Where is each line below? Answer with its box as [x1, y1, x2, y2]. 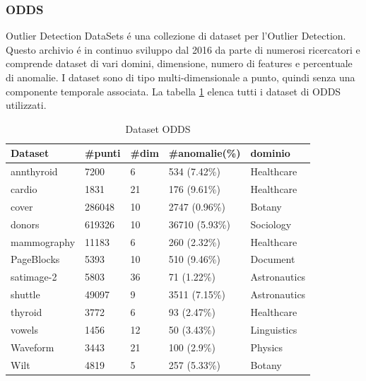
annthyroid [11, 164, 58, 179]
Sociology [250, 216, 292, 231]
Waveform [11, 339, 54, 354]
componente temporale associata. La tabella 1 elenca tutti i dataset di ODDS [6, 83, 341, 98]
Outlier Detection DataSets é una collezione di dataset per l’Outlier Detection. [6, 28, 346, 43]
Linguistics [250, 322, 297, 336]
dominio [250, 146, 290, 160]
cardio [11, 182, 37, 197]
